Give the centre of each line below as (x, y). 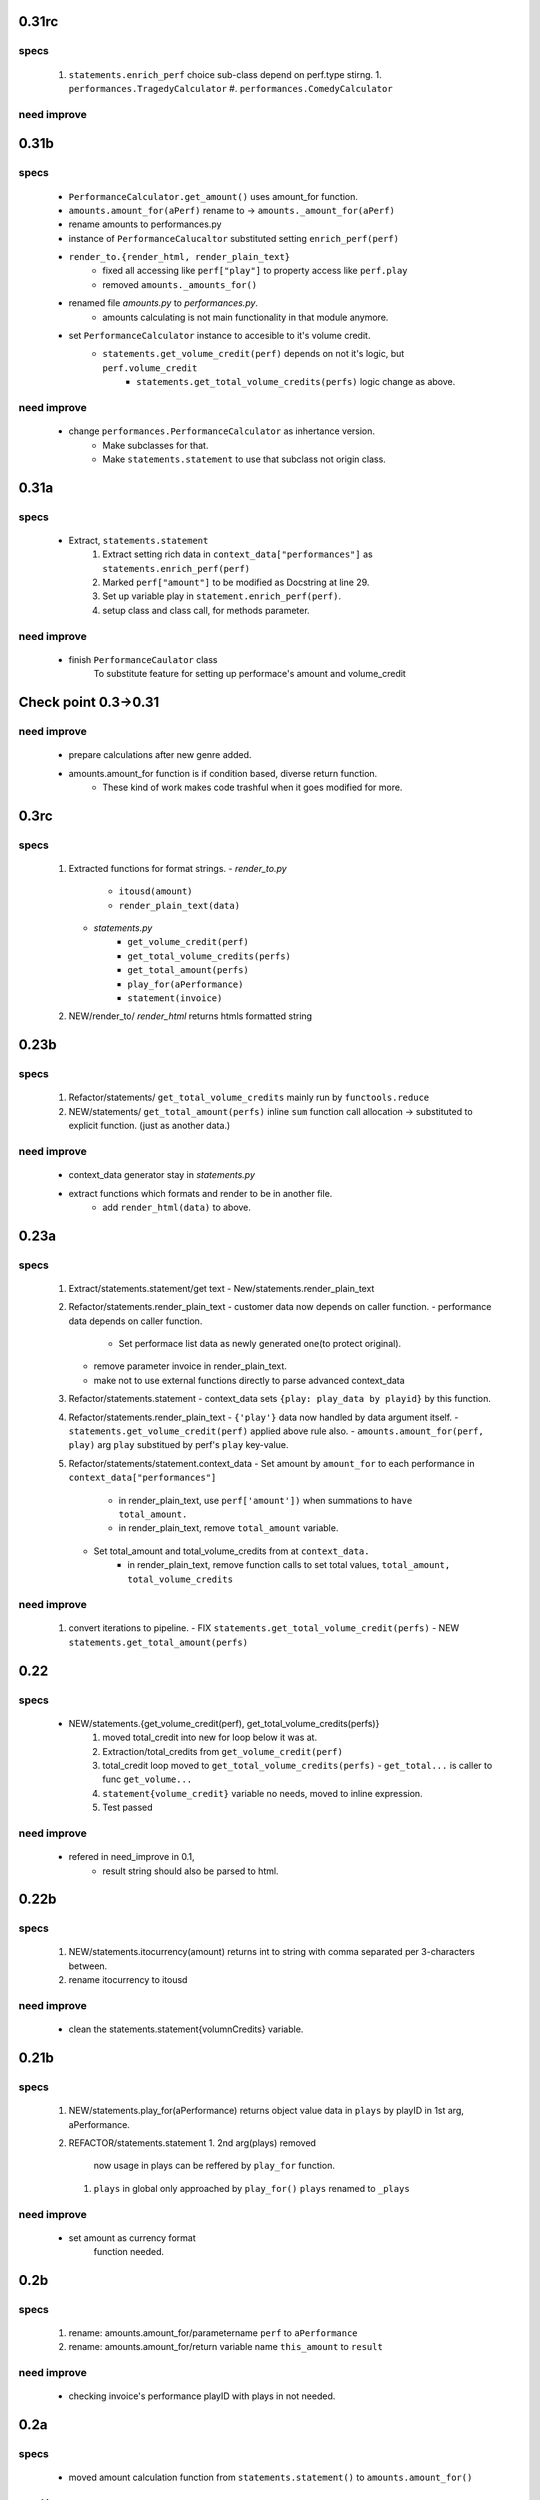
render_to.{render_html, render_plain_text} (179, 257)
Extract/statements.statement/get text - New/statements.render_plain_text (221, 1288)
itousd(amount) (156, 891)
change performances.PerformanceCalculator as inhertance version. (221, 431)
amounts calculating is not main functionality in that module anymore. (245, 317)
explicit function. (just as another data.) (149, 1126)
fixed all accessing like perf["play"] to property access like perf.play (255, 271)
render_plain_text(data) (179, 905)
